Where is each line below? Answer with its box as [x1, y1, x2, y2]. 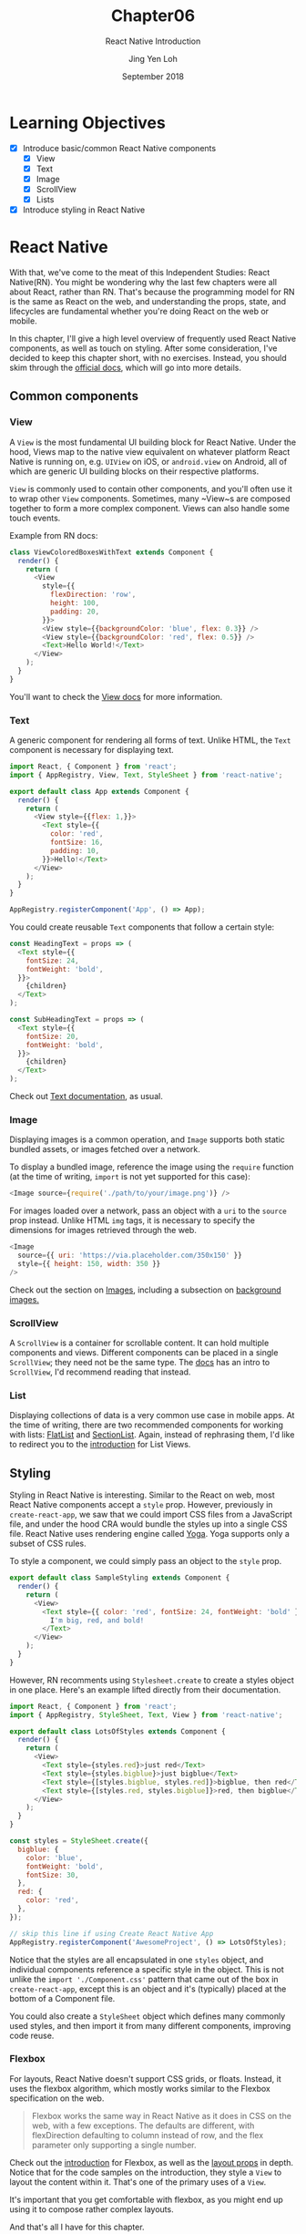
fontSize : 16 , [49, 838, 104, 848]
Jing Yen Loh [128, 53, 178, 64]
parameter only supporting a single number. [31, 2139, 198, 2150]
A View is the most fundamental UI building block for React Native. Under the [9, 437, 297, 448]
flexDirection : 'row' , [49, 590, 137, 600]
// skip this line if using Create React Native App [9, 1929, 214, 1938]
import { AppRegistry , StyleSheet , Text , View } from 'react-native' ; [9, 1710, 283, 1719]
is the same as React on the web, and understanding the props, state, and [9, 296, 287, 307]
